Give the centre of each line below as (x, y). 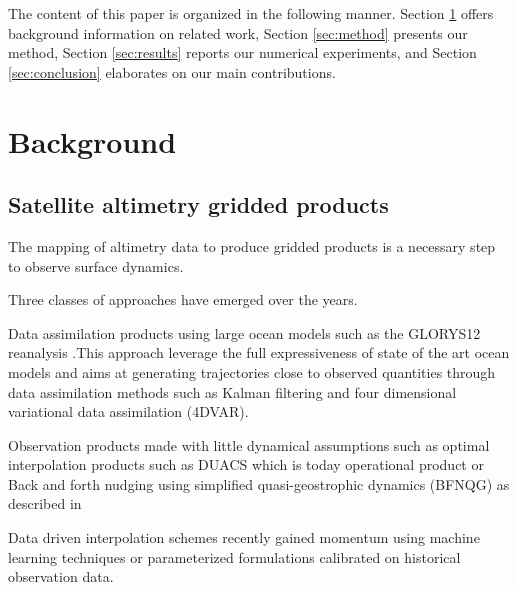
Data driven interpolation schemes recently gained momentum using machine (244, 537)
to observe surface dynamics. (96, 265)
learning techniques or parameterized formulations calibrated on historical (234, 556)
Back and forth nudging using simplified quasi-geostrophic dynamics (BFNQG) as (259, 483)
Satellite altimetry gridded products (198, 204)
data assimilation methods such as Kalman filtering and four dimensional (232, 391)
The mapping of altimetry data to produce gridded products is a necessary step (252, 245)
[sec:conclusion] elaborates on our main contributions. (172, 71)
